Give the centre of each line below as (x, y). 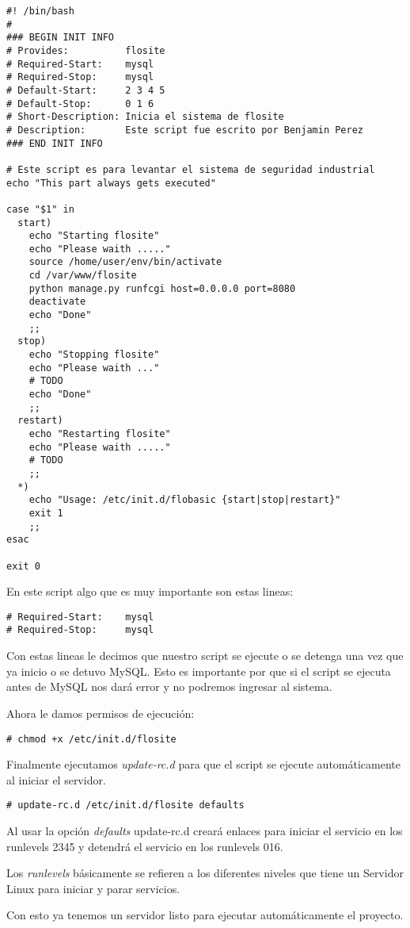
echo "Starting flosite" (94, 236)
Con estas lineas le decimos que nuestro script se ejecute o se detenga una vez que (205, 656)
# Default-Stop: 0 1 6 (80, 104)
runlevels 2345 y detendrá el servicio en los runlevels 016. (145, 846)
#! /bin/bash (40, 11)
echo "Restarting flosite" (100, 434)
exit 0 (23, 566)
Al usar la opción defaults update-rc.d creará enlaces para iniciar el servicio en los (205, 830)
